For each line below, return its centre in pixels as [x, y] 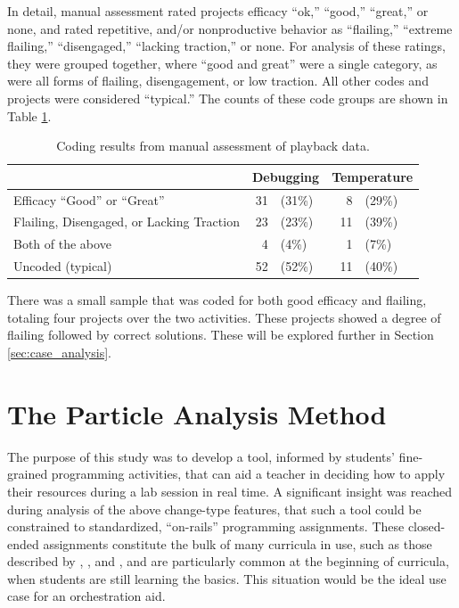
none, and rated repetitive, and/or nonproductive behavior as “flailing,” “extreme [230, 28]
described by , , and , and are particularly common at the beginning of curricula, [228, 561]
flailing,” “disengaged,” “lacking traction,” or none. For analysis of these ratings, [226, 46]
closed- [426, 526]
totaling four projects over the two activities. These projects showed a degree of [224, 317]
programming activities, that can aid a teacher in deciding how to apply [248, 474]
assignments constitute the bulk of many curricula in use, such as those [238, 543]
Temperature [373, 176]
